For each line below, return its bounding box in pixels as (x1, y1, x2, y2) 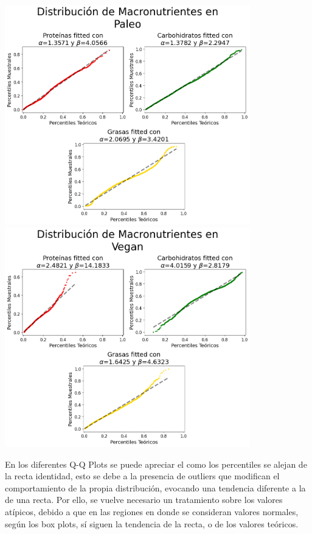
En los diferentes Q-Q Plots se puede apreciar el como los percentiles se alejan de (5, 457, 307, 470)
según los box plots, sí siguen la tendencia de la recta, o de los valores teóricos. (5, 517, 299, 530)
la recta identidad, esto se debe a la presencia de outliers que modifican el (5, 470, 280, 482)
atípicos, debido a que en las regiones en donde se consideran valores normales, (5, 505, 299, 518)
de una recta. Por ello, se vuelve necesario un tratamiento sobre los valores (5, 493, 283, 506)
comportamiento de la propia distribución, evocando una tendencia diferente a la (5, 481, 306, 494)
